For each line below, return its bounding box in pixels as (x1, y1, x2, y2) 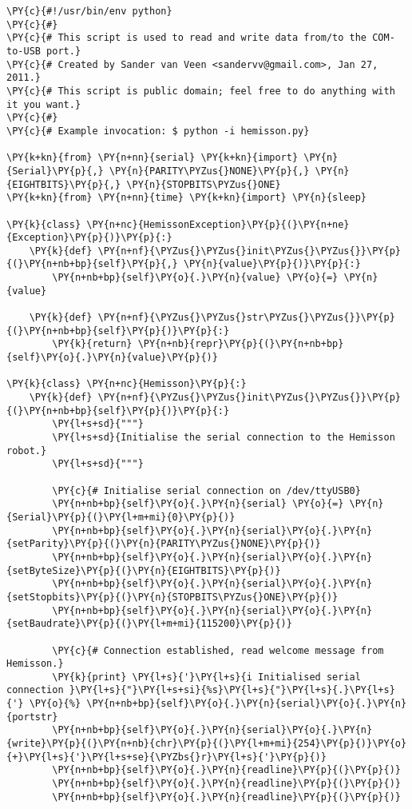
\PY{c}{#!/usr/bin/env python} (6, 6, 172, 17)
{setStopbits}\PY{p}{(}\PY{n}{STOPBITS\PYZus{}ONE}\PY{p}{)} (6, 591, 339, 603)
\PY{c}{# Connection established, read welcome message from (52, 644, 384, 656)
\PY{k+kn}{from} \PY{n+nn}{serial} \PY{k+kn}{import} (6, 152, 299, 164)
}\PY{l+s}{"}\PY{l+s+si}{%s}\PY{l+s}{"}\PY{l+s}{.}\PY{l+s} (69, 684, 395, 696)
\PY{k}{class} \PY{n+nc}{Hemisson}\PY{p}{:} (6, 378, 247, 390)
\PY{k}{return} (52, 338, 133, 350)
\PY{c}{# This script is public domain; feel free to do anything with (6, 85, 395, 97)
